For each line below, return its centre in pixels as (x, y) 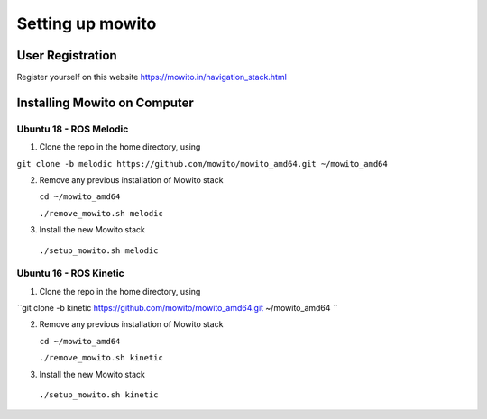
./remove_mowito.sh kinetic (101, 358)
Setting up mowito (87, 23)
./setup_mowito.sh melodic (99, 250)
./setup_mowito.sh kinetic (99, 395)
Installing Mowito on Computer (105, 102)
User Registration (67, 55)
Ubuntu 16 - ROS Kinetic (71, 273)
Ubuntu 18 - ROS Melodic (73, 129)
